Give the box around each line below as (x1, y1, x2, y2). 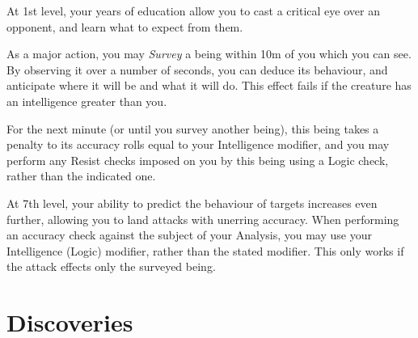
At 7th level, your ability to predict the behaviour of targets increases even (6, 194, 378, 211)
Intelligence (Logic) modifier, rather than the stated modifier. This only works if (6, 242, 404, 259)
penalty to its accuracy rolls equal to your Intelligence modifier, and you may (6, 136, 390, 153)
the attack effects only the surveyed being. (6, 258, 216, 275)
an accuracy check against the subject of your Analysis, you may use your (6, 226, 372, 243)
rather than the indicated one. (6, 167, 156, 184)
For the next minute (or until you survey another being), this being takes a (6, 120, 379, 137)
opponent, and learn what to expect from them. (6, 18, 243, 35)
